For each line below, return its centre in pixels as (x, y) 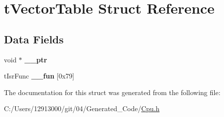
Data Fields (34, 39)
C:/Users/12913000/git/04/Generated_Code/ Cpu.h (82, 108)
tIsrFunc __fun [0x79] (39, 76)
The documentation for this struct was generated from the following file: (112, 92)
